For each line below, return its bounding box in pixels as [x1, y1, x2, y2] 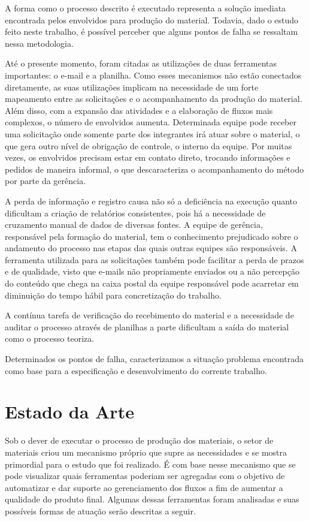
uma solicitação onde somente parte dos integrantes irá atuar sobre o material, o [5, 127, 300, 140]
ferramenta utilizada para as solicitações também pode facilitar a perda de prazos [5, 253, 304, 266]
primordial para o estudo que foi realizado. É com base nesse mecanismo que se [5, 457, 296, 470]
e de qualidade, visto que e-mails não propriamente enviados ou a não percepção [5, 265, 299, 278]
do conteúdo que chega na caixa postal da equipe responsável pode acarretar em [5, 277, 299, 290]
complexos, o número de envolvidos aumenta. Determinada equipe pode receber [5, 116, 296, 128]
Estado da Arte [5, 399, 134, 424]
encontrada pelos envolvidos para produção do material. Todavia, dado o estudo [5, 13, 299, 26]
